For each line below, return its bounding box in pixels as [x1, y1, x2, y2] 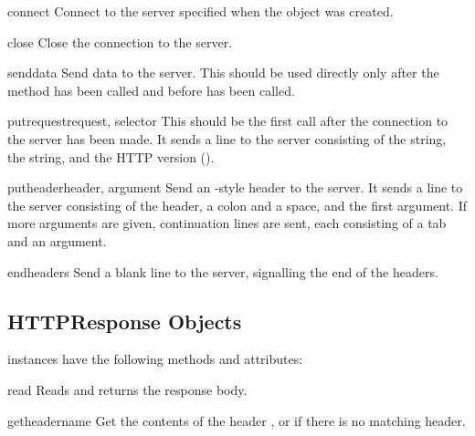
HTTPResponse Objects [7, 306, 242, 335]
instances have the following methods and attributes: [7, 349, 303, 369]
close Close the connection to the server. [7, 32, 233, 51]
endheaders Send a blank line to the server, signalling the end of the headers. [7, 262, 438, 281]
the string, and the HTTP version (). [7, 147, 215, 166]
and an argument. [7, 231, 107, 250]
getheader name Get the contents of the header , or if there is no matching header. [7, 410, 466, 430]
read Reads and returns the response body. [7, 379, 248, 399]
